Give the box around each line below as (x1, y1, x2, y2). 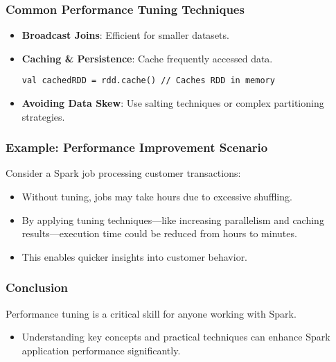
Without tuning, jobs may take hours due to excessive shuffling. (21, 189, 292, 204)
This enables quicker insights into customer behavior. (21, 249, 248, 264)
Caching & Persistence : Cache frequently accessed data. (21, 51, 273, 65)
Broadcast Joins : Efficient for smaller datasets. (21, 28, 229, 42)
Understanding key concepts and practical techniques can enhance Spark (21, 329, 330, 344)
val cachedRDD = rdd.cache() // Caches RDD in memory (21, 76, 275, 86)
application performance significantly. (21, 343, 181, 357)
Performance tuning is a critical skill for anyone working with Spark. (6, 306, 297, 320)
